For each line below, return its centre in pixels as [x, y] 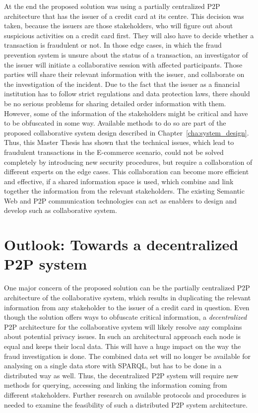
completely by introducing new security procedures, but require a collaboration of [128, 162]
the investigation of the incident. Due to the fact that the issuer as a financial [122, 84]
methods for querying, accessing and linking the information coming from [116, 385]
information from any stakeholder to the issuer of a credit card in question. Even [127, 307]
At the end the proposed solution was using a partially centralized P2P [112, 6]
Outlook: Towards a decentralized [121, 244]
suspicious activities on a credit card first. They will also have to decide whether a [129, 35]
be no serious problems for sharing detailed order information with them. [115, 103]
